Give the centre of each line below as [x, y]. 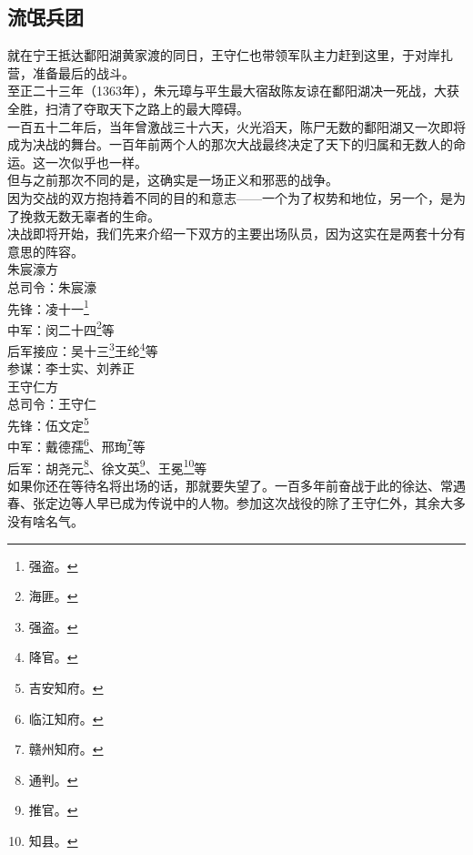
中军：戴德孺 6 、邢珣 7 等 [76, 445]
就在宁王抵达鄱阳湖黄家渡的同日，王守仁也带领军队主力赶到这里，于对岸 [224, 55]
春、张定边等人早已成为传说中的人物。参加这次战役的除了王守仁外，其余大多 [236, 503]
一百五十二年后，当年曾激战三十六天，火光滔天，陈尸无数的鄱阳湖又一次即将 [236, 126]
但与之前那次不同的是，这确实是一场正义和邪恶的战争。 [173, 180]
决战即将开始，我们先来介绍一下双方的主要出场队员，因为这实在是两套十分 [230, 234]
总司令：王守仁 [52, 404]
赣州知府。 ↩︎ [66, 749]
